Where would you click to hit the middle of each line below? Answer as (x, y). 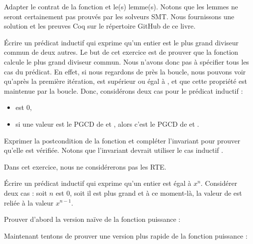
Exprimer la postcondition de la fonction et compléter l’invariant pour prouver (122, 140)
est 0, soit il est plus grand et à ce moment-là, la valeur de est (149, 192)
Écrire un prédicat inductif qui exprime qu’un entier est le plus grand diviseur (121, 42)
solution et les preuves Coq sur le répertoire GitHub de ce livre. (100, 26)
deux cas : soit (26, 192)
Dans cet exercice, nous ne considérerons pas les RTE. (85, 166)
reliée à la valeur (29, 202)
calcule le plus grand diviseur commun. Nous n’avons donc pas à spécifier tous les (126, 61)
